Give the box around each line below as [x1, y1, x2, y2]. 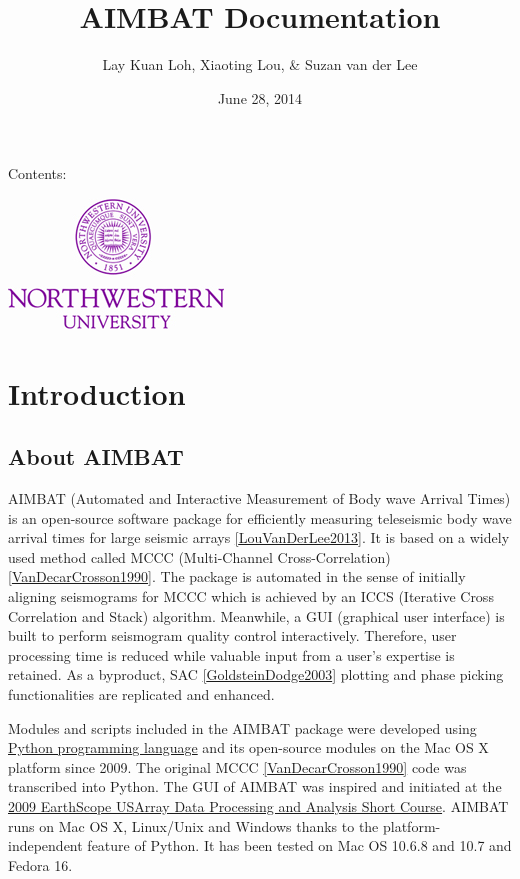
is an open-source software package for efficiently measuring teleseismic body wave [8, 507, 512, 528]
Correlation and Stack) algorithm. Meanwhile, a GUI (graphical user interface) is [8, 605, 505, 626]
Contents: [8, 163, 67, 184]
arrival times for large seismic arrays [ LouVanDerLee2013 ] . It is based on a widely [8, 527, 510, 548]
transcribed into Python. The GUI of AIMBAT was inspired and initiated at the [8, 776, 502, 797]
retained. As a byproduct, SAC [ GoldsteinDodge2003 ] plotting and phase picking [8, 664, 504, 685]
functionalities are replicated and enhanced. [8, 684, 275, 705]
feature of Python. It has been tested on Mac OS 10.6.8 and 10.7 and [87, 835, 512, 856]
